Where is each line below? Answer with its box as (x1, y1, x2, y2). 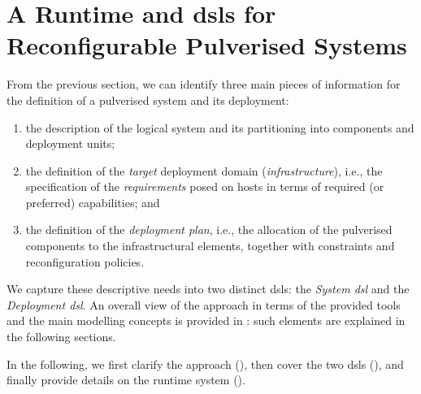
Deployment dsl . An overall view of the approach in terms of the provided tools (7, 296, 401, 313)
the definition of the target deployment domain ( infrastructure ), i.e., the (25, 162, 383, 179)
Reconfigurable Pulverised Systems (7, 28, 407, 62)
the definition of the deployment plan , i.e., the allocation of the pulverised (25, 221, 393, 238)
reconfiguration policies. (25, 253, 145, 270)
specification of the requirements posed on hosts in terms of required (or (25, 178, 384, 195)
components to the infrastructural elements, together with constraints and (25, 237, 395, 254)
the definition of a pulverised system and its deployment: (7, 91, 289, 108)
